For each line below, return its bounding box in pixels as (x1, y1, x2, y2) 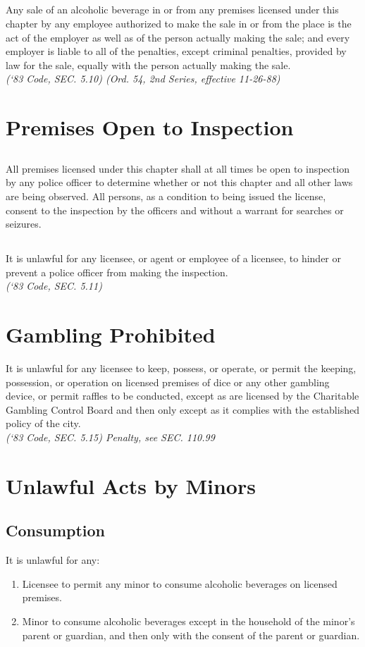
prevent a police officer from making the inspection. (6, 264, 228, 279)
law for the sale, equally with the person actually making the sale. (6, 57, 291, 72)
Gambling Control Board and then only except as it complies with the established (6, 402, 359, 417)
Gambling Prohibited (6, 320, 216, 349)
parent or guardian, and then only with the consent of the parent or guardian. (22, 627, 360, 642)
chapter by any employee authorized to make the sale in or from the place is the (6, 16, 352, 30)
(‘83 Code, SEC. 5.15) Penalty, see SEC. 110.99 (6, 429, 215, 444)
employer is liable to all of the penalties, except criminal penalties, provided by (6, 44, 347, 58)
